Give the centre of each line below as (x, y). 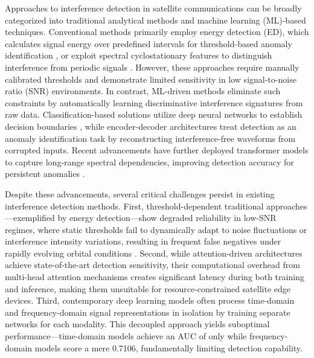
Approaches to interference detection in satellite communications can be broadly (153, 8)
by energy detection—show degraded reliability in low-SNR (167, 218)
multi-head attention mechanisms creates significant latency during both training (155, 277)
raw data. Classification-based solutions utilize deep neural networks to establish (154, 114)
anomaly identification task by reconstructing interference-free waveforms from (150, 138)
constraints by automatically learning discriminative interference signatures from (154, 102)
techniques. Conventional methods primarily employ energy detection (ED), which (157, 32)
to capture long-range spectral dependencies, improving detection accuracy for (149, 161)
